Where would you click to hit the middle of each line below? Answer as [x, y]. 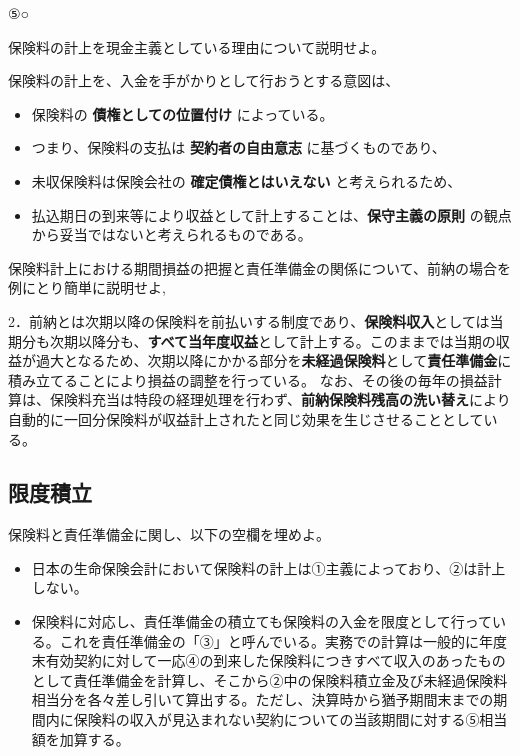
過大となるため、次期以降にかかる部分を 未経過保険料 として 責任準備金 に [273, 360]
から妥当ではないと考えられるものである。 [171, 234]
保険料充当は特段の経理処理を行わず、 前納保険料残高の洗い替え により [280, 399]
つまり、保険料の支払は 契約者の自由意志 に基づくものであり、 [238, 147]
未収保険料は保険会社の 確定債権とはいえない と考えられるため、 [246, 180]
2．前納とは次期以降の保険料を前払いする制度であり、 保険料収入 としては [249, 320]
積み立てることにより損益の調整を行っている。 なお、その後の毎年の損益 [248, 379]
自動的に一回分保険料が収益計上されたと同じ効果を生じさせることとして [246, 418]
